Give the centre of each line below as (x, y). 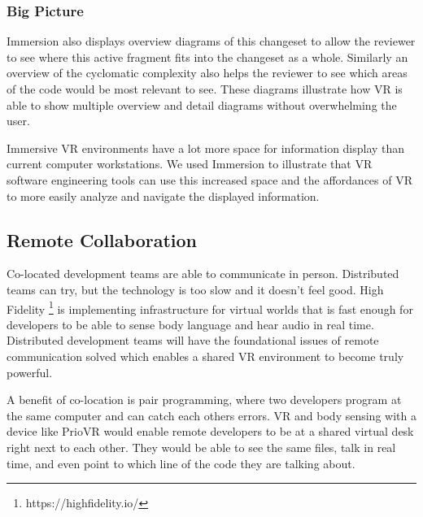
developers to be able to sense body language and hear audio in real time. (190, 324)
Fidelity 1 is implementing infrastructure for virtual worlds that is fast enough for (210, 307)
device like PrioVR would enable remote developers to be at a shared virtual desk (210, 431)
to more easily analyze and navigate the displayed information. (163, 196)
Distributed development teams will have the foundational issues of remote (193, 340)
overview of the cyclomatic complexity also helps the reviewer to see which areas (207, 73)
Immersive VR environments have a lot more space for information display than (206, 148)
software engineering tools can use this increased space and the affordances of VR (209, 179)
